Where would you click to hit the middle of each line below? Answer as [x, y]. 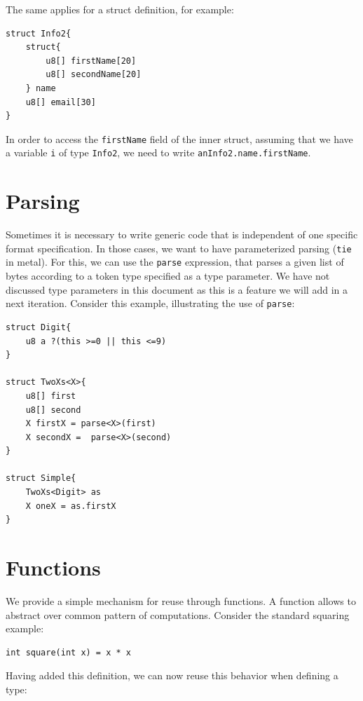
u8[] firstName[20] [91, 61]
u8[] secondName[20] [94, 75]
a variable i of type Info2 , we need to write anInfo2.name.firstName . [158, 152]
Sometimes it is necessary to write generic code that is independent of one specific [182, 234]
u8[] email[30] [61, 102]
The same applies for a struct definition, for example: [120, 9]
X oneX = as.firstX [71, 506]
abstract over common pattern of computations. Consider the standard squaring [178, 614]
